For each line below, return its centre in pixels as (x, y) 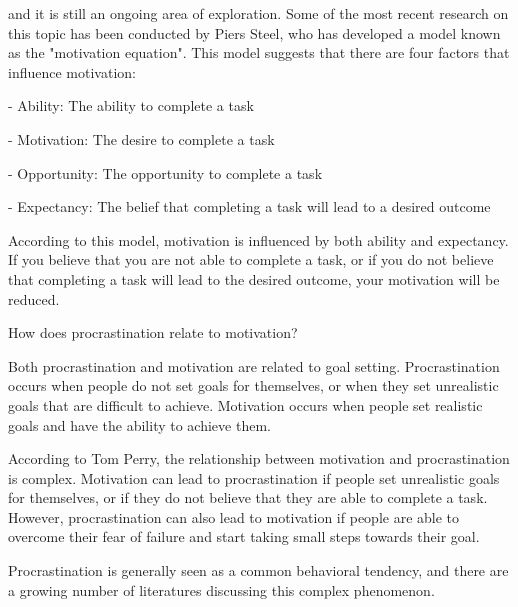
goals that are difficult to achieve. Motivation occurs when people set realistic (245, 404)
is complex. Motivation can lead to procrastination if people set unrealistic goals (254, 477)
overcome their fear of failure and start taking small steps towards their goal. (244, 536)
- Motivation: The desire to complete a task (141, 138)
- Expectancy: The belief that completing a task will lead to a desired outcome (249, 206)
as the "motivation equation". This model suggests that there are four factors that (259, 52)
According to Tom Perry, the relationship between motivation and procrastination (259, 458)
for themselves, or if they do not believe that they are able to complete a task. (248, 497)
